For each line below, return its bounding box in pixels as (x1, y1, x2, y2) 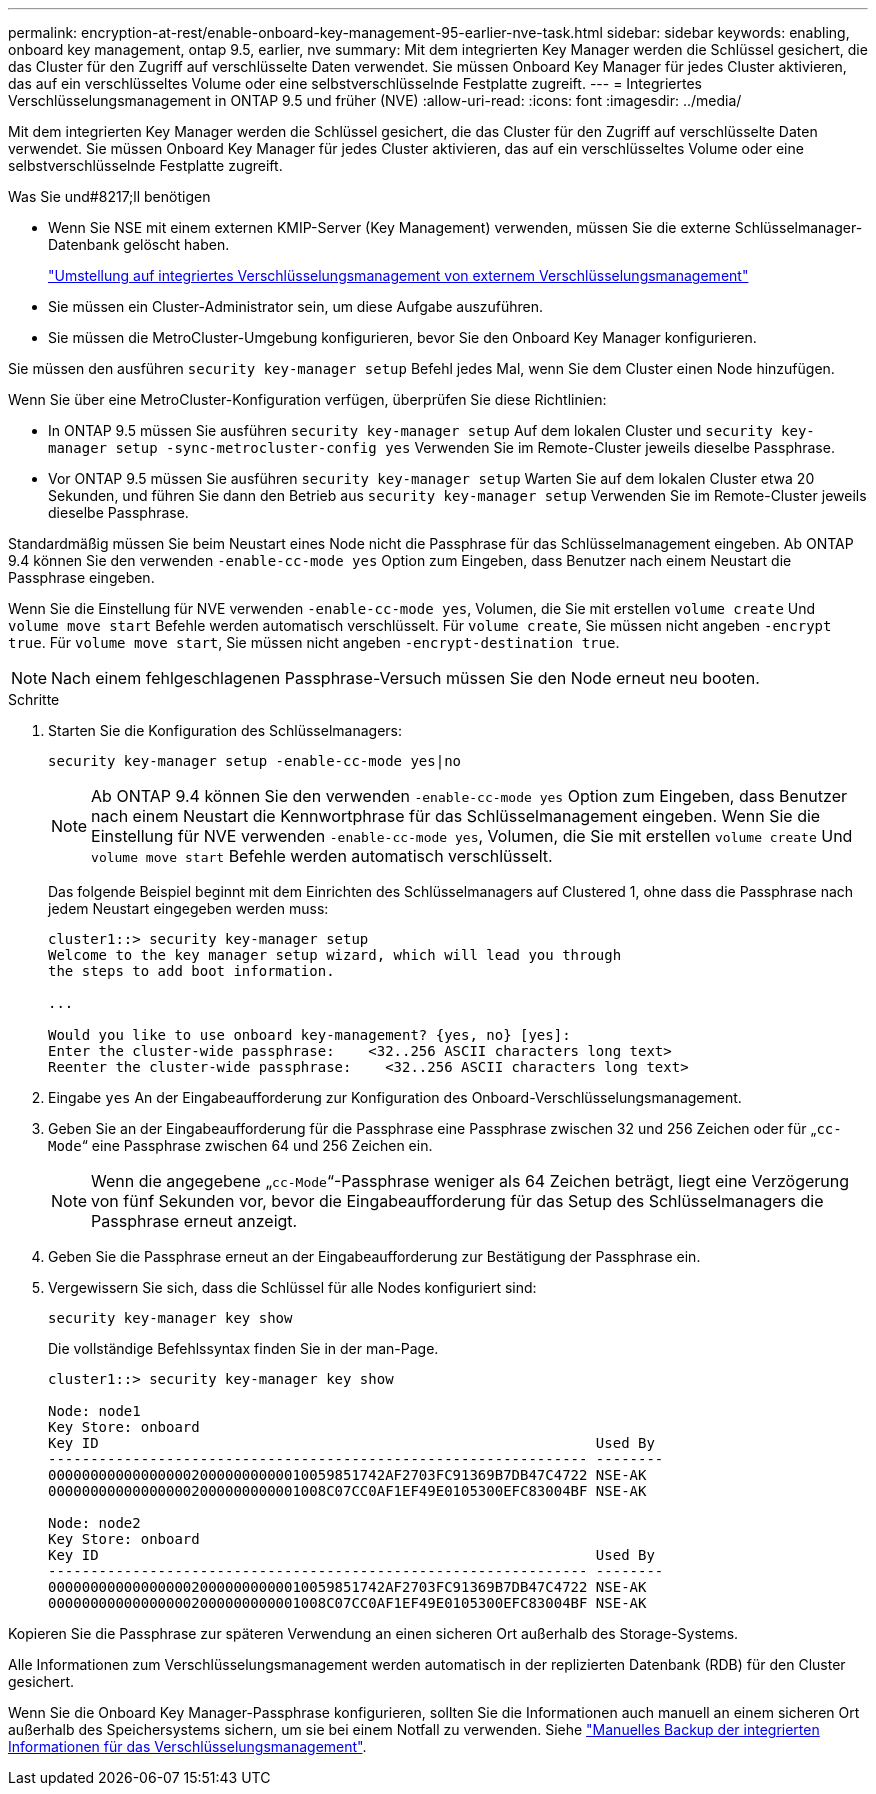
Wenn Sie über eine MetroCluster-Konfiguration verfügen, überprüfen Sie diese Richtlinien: (8, 391, 607, 408)
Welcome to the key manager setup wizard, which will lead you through (48, 947, 622, 963)
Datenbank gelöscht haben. (48, 236, 230, 253)
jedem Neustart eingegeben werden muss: (48, 900, 329, 917)
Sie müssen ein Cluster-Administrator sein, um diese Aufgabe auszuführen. (48, 298, 544, 315)
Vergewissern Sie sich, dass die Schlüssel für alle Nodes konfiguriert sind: (48, 1279, 537, 1296)
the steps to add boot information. (48, 963, 335, 979)
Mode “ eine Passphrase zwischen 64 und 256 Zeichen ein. (48, 1137, 433, 1154)
